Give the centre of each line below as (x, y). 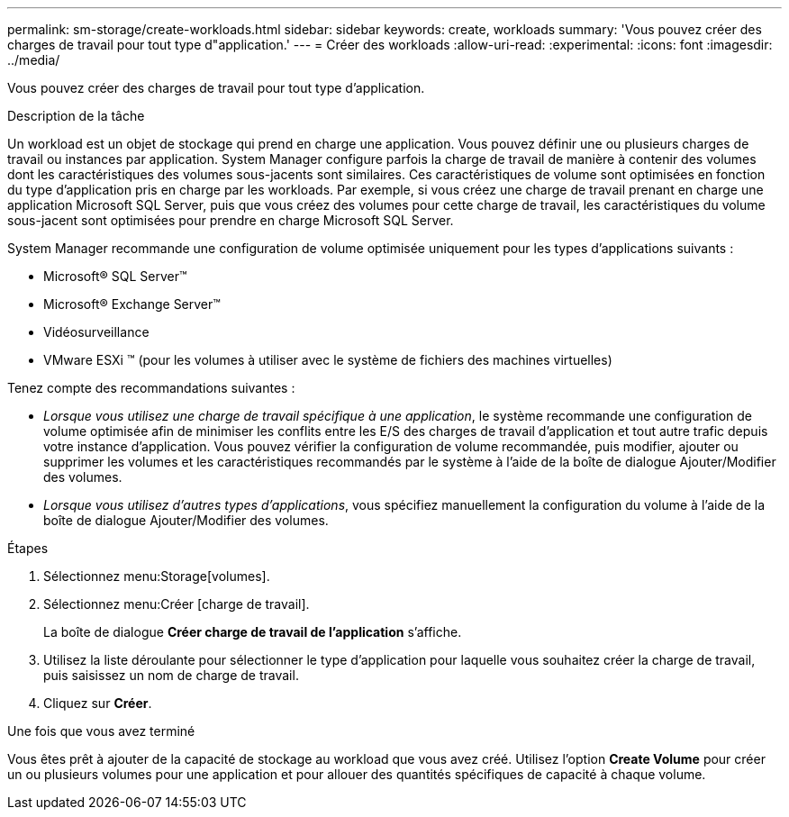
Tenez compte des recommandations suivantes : (151, 388)
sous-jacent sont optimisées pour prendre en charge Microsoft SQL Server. (231, 220)
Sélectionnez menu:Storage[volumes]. (157, 576)
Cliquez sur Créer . (98, 703)
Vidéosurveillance (96, 332)
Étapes (28, 548)
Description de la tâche (76, 116)
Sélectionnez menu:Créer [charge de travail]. (177, 604)
